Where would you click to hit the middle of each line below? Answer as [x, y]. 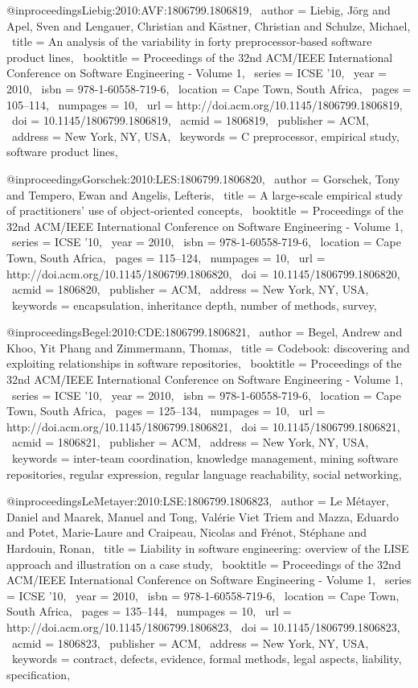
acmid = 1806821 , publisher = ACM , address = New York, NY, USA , [190, 442]
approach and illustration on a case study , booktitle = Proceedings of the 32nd [204, 564]
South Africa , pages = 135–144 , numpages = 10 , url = [149, 611]
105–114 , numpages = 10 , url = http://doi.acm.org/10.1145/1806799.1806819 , [205, 104]
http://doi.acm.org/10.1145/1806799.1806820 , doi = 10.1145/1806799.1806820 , [203, 273]
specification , [39, 674]
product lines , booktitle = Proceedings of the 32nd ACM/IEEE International [200, 57]
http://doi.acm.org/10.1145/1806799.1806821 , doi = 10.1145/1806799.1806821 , [203, 426]
